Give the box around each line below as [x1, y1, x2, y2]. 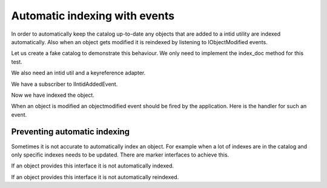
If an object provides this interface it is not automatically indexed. [11, 162, 174, 169]
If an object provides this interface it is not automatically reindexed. [11, 173, 179, 181]
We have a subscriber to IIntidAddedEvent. [11, 80, 118, 88]
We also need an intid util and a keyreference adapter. [11, 70, 146, 77]
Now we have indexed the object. [11, 91, 95, 99]
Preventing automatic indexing [11, 127, 130, 137]
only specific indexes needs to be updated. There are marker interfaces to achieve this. [11, 151, 230, 158]
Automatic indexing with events [11, 9, 175, 22]
